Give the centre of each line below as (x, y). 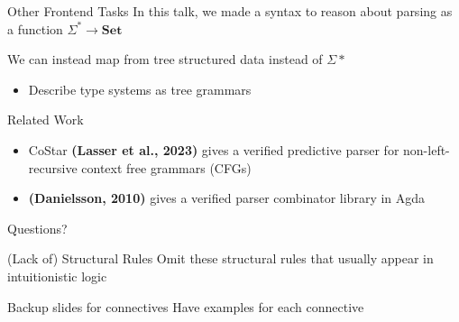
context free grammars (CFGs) (166, 167)
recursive (53, 167)
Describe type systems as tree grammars (140, 89)
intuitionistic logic (57, 276)
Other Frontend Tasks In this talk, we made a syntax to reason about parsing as (230, 11)
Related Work (46, 120)
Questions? (37, 228)
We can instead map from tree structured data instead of (165, 59)
